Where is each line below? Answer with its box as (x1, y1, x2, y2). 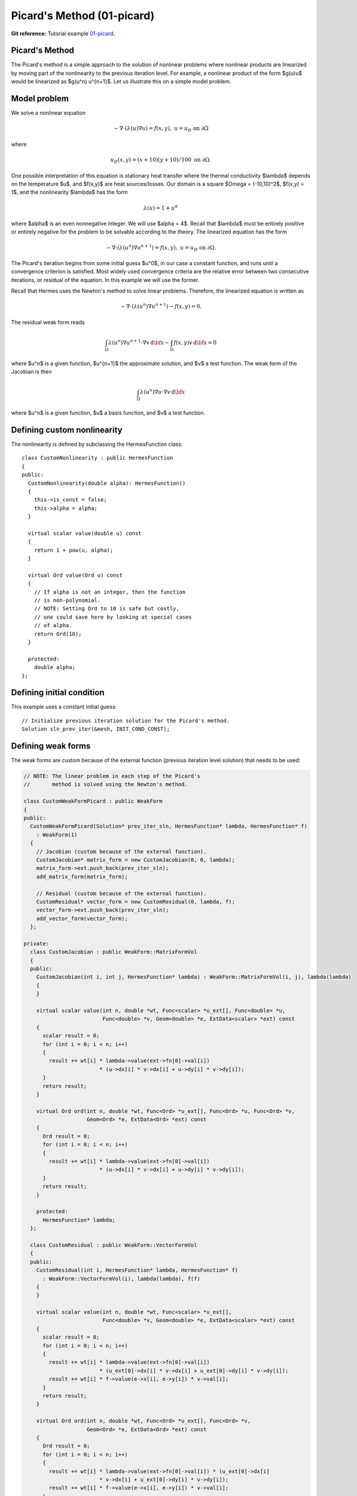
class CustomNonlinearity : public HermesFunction (22, 455, 173, 461)
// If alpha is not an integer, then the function (33, 588, 186, 595)
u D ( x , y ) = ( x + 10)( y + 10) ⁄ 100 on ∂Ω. (110, 156, 212, 165)
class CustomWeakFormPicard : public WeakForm (23, 798, 163, 805)
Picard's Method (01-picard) (11, 9, 155, 22)
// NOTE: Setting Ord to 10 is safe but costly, (33, 605, 179, 612)
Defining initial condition (11, 688, 105, 698)
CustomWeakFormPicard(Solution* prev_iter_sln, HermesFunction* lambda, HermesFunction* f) (30, 823, 308, 830)
